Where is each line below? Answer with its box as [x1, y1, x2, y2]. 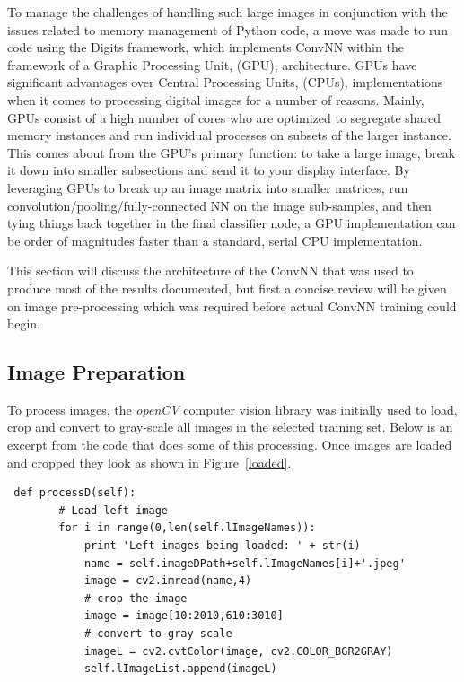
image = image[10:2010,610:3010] [83, 609, 284, 623]
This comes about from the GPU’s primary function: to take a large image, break [7, 143, 456, 162]
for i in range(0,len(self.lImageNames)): [58, 521, 316, 535]
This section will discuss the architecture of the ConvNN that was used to [7, 261, 414, 280]
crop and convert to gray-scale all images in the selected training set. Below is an [7, 417, 453, 436]
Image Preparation [7, 358, 186, 386]
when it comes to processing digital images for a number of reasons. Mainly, [7, 90, 425, 109]
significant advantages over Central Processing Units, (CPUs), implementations [7, 73, 443, 92]
